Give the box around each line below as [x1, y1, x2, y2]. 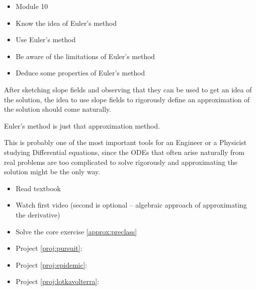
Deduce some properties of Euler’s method [15, 68, 145, 78]
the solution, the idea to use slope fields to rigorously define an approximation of [4, 94, 250, 104]
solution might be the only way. [4, 166, 100, 177]
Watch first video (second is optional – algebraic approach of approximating [15, 200, 247, 210]
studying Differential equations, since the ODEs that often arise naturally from [4, 146, 245, 157]
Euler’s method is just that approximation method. [4, 120, 160, 131]
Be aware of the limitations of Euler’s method [15, 51, 155, 61]
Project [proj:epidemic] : [15, 259, 87, 270]
